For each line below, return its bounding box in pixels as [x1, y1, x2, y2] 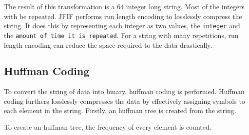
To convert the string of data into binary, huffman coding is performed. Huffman [4, 86, 245, 96]
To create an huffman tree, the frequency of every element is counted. [4, 122, 211, 132]
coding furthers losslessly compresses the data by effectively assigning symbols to [4, 96, 245, 106]
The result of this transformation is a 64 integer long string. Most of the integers [4, 1, 245, 11]
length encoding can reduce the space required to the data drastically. [4, 39, 212, 50]
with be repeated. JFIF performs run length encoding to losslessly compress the [4, 11, 242, 21]
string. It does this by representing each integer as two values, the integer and [4, 20, 240, 31]
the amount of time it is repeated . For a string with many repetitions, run [4, 30, 239, 40]
